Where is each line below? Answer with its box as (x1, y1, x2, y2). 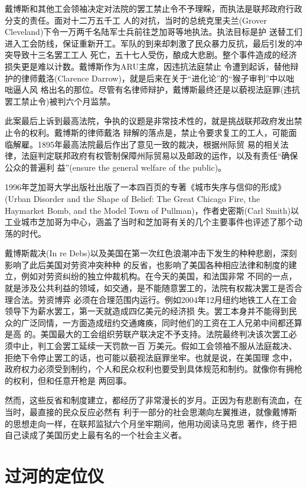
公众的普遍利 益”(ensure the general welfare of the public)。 (5, 161, 227, 173)
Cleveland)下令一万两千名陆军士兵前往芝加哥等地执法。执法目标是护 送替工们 (5, 25, 302, 38)
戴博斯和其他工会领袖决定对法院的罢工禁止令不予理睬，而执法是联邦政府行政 (5, 2, 302, 14)
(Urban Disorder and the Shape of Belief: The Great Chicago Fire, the (5, 192, 260, 204)
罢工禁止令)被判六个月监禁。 (5, 94, 116, 107)
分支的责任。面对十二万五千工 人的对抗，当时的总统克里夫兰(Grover (5, 14, 267, 26)
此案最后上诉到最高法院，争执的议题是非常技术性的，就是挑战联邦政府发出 (5, 115, 294, 127)
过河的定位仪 (5, 463, 104, 487)
